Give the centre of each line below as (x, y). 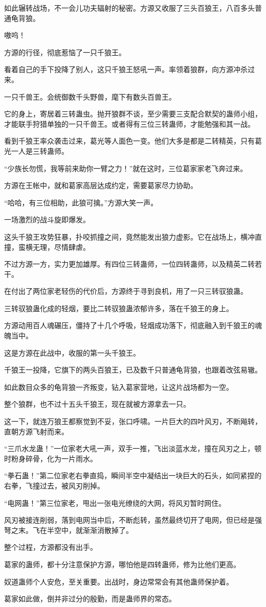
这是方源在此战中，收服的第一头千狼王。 (72, 352)
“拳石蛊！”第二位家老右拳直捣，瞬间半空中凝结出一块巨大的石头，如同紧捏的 (133, 475)
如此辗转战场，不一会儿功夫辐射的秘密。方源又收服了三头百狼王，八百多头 (129, 8)
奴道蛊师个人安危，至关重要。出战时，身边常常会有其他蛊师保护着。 (119, 581)
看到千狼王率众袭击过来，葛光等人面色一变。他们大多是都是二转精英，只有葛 (133, 141)
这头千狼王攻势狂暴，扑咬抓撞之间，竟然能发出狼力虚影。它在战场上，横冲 (129, 236)
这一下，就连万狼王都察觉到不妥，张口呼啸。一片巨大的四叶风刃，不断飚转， (133, 421)
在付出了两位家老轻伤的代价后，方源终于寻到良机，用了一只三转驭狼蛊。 (126, 291)
